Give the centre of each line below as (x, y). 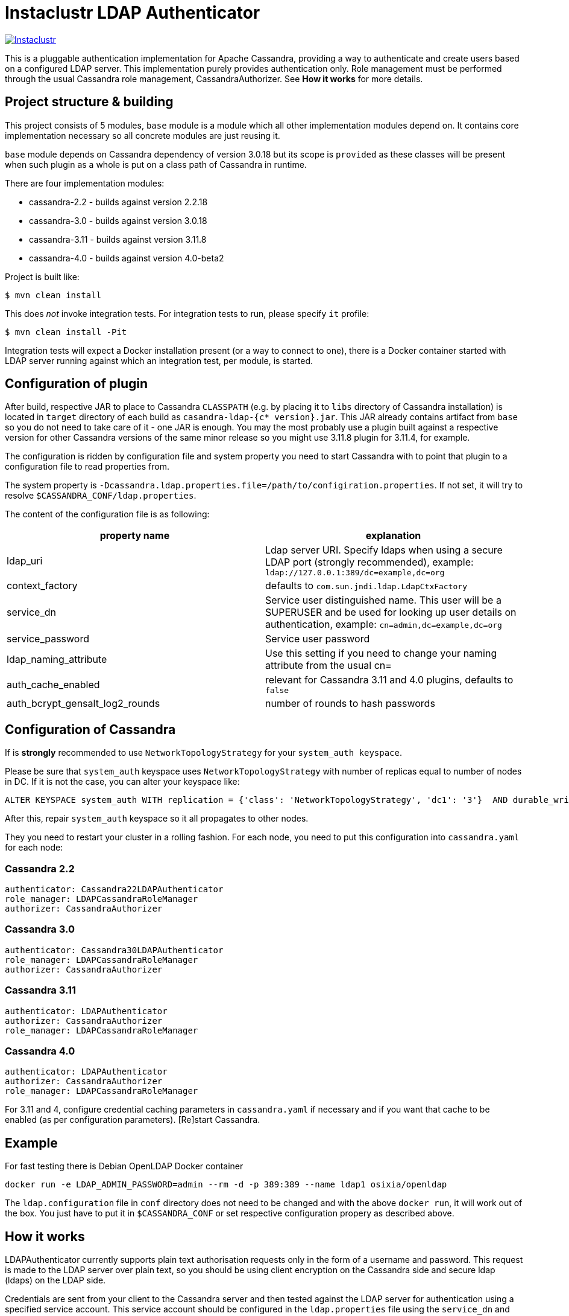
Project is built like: (42, 276)
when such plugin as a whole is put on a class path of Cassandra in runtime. (156, 164)
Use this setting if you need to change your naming (381, 653)
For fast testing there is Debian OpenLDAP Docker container (124, 1166)
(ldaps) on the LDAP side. (55, 1280)
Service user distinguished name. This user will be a (383, 600)
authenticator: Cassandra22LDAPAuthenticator (114, 890)
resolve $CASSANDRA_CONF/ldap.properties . (101, 496)
